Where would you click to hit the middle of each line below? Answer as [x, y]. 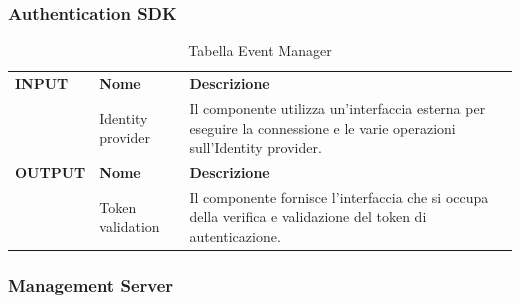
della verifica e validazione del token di [308, 216]
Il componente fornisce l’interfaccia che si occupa [339, 196]
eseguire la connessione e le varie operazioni [322, 127]
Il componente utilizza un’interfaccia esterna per [337, 107]
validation [129, 226]
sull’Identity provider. [255, 147]
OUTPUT [50, 171]
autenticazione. [235, 235]
